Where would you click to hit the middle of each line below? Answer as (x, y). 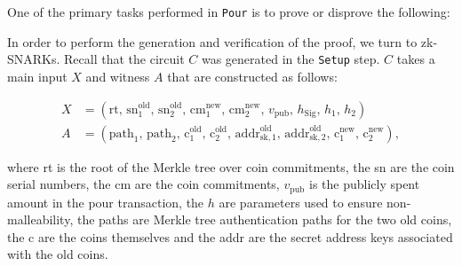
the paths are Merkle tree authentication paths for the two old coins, (264, 219)
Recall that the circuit (124, 59)
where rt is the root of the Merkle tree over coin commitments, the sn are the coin (231, 166)
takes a (416, 59)
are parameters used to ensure (301, 202)
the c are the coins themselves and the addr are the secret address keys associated (230, 236)
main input (37, 76)
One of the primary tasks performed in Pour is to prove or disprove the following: (229, 12)
